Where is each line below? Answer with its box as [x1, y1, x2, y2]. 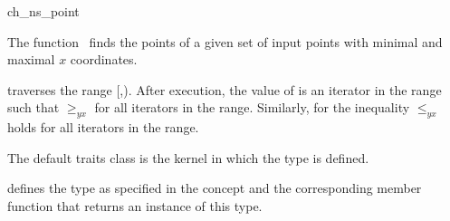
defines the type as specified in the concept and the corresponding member [7, 178, 422, 197]
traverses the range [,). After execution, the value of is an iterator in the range [7, 80, 442, 99]
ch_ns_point [7, 2, 80, 20]
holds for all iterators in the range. [7, 118, 199, 137]
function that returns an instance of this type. [7, 196, 263, 215]
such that [7, 98, 60, 117]
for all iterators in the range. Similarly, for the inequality [94, 98, 410, 117]
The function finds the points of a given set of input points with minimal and [7, 32, 443, 51]
